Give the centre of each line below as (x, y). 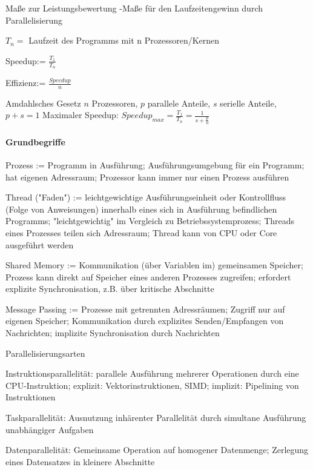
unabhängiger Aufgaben (50, 429)
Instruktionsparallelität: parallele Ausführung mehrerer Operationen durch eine (152, 373)
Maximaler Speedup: (81, 115)
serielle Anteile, (248, 103)
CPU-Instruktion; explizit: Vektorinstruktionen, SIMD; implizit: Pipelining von (152, 385)
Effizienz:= (26, 83)
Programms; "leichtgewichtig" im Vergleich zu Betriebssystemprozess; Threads (150, 221)
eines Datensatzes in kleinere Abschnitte (80, 461)
